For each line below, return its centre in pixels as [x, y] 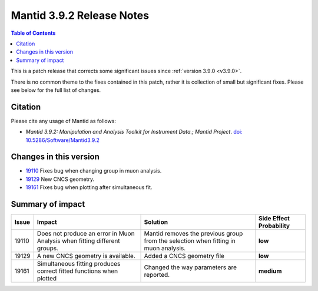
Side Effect [274, 219]
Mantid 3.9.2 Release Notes [80, 15]
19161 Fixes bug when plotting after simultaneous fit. [89, 187]
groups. [48, 249]
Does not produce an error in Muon [86, 234]
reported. [157, 275]
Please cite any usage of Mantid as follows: [63, 121]
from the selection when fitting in [190, 241]
